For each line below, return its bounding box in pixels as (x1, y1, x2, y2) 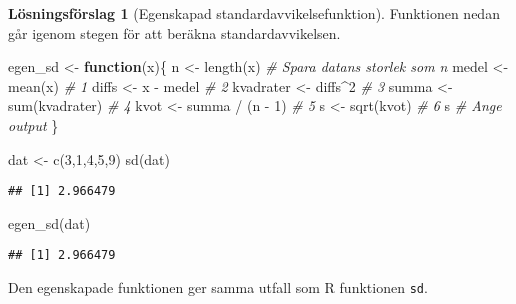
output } (8, 114, 59, 135)
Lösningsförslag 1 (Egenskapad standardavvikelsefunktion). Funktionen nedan (8, 3, 500, 23)
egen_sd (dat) (8, 212, 91, 233)
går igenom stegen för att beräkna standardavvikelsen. (8, 22, 341, 43)
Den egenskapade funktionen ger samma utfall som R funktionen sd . (8, 277, 428, 298)
